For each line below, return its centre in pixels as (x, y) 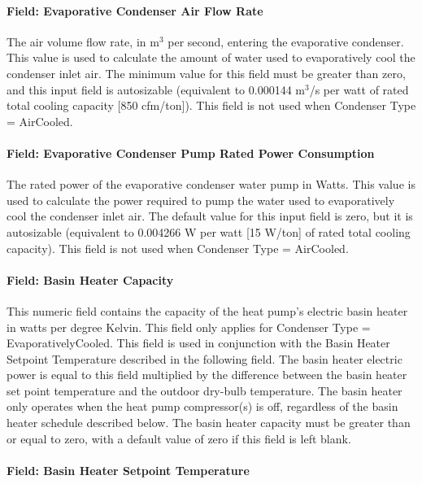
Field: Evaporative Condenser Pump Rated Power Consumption (191, 153)
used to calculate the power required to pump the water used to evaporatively (201, 200)
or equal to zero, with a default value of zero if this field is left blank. (179, 438)
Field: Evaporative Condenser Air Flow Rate (135, 10)
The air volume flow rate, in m (83, 41)
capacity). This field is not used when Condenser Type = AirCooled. (178, 248)
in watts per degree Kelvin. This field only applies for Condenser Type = (189, 327)
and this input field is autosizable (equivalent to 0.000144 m (156, 89)
